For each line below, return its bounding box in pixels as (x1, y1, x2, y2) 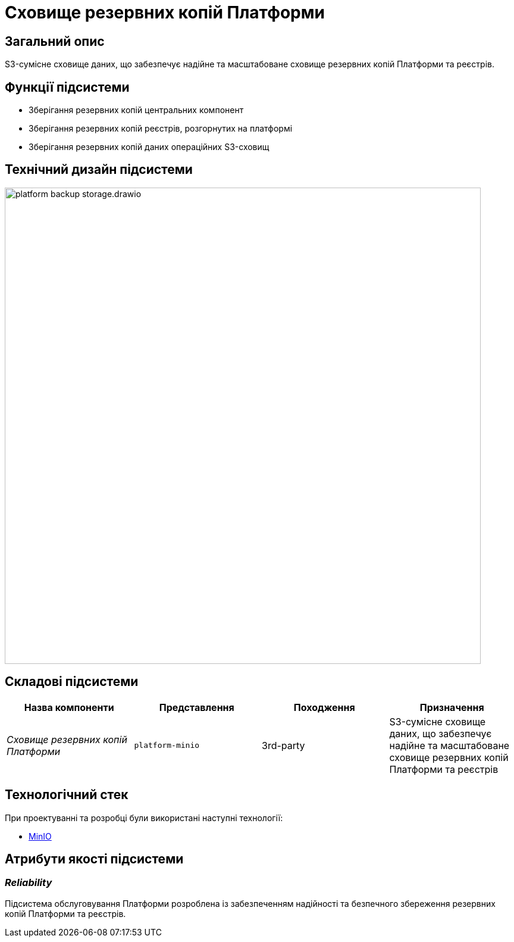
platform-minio (134, 741, 200, 750)
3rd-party (262, 739, 305, 751)
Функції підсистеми (5, 79, 130, 95)
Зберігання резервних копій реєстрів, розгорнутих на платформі (29, 123, 293, 134)
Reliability (5, 877, 52, 889)
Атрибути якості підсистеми (5, 851, 184, 866)
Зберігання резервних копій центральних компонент (29, 105, 244, 116)
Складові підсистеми (5, 674, 139, 690)
